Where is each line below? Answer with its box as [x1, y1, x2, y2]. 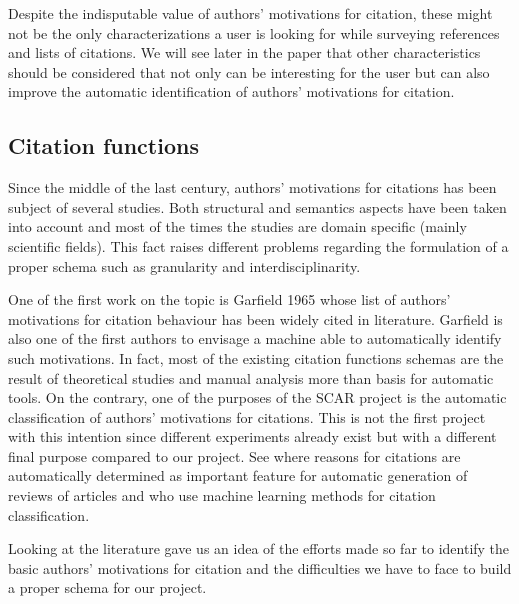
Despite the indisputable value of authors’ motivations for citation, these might [8, 3, 493, 23]
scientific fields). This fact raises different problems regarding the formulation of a [8, 235, 509, 256]
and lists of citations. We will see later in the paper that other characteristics [8, 42, 481, 63]
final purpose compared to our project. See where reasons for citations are [8, 445, 461, 466]
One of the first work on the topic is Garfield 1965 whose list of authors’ [8, 289, 451, 310]
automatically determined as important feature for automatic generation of [8, 465, 468, 486]
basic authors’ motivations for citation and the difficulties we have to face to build [8, 557, 512, 578]
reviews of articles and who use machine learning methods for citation [8, 485, 436, 506]
